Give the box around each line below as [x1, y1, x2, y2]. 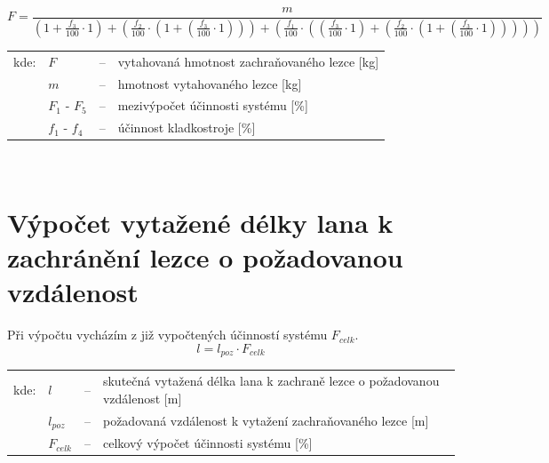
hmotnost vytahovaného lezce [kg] [117, 74, 302, 92]
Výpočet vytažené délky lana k [7, 204, 394, 241]
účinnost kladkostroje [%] [117, 118, 256, 137]
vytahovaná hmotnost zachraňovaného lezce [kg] [117, 52, 379, 70]
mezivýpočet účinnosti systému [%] [117, 96, 308, 115]
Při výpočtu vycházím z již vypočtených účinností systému [7, 325, 328, 344]
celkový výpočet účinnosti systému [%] [102, 434, 313, 452]
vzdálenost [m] [102, 388, 182, 407]
